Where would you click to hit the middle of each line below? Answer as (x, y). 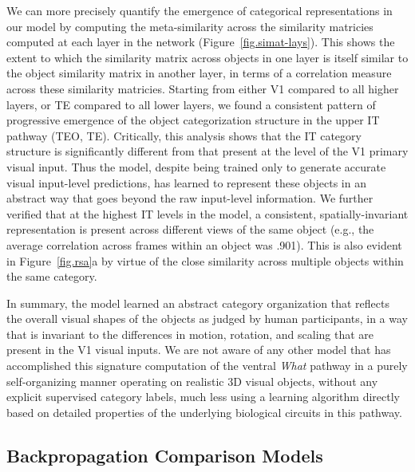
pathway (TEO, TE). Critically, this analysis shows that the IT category (184, 135)
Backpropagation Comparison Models (165, 455)
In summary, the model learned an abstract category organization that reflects (198, 303)
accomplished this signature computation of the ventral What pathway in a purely (207, 366)
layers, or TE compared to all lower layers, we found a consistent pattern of (191, 104)
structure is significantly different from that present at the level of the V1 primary (207, 151)
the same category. (52, 276)
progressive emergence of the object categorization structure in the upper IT (193, 120)
